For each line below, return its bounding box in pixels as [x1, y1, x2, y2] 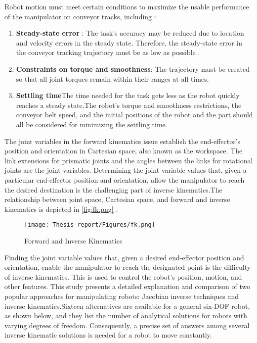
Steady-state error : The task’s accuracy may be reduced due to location [16, 28, 244, 38]
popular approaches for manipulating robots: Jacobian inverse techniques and [4, 291, 239, 301]
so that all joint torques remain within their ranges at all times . [16, 73, 209, 84]
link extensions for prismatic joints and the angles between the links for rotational [4, 155, 253, 165]
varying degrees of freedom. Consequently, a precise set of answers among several [4, 320, 250, 330]
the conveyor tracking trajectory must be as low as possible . [16, 47, 200, 57]
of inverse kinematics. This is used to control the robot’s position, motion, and [4, 271, 242, 282]
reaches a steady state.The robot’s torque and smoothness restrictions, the [16, 99, 242, 110]
